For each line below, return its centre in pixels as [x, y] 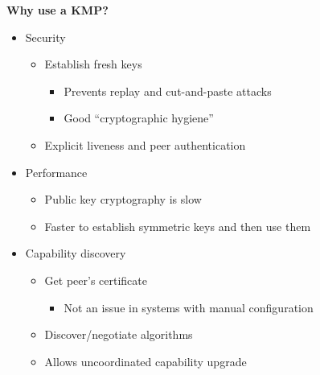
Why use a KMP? [57, 10]
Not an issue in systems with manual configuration [189, 307]
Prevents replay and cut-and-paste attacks [168, 91]
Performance [56, 172]
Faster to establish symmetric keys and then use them [178, 226]
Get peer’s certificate [96, 280]
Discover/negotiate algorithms [119, 334]
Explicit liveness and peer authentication [145, 144]
